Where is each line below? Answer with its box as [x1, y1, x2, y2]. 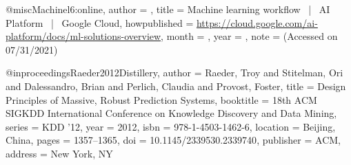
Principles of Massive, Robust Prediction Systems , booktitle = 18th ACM [6, 92, 317, 107]
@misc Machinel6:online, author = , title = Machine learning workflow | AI [6, 2, 330, 16]
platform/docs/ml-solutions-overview [6, 29, 161, 43]
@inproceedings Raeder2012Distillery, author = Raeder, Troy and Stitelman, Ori [6, 65, 343, 80]
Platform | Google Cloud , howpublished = [6, 15, 194, 30]
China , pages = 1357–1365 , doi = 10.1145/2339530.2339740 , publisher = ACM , [6, 133, 341, 147]
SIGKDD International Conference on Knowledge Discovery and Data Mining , [6, 106, 337, 120]
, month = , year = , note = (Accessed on [161, 29, 338, 43]
